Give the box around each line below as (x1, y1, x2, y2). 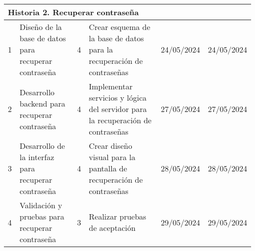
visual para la (89, 151, 136, 163)
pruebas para (20, 211, 64, 222)
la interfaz (20, 151, 54, 163)
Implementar (89, 81, 133, 92)
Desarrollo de (20, 140, 65, 151)
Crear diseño (89, 140, 132, 151)
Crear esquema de (89, 21, 151, 32)
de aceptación (89, 222, 136, 233)
